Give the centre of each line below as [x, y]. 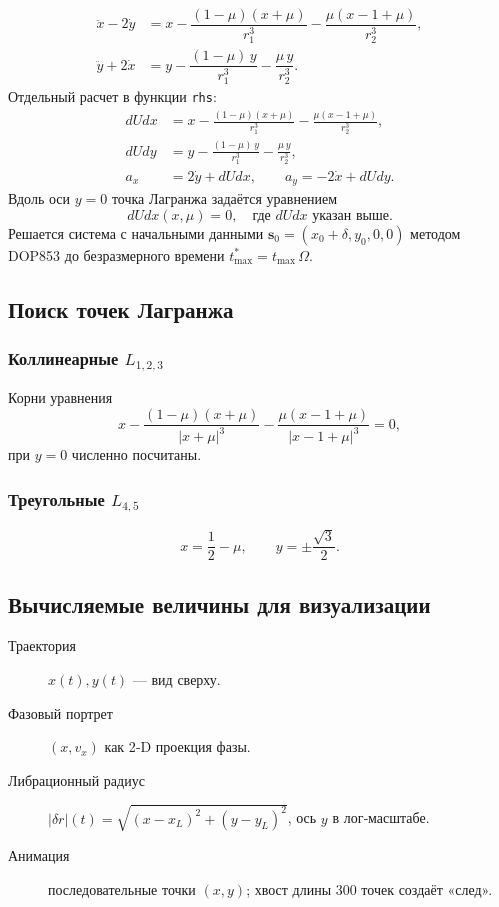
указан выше [350, 215]
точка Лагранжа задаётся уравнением [224, 198]
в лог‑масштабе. [381, 817]
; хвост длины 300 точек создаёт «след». [369, 888]
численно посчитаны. [136, 454]
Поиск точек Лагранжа [121, 308]
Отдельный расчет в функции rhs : [112, 96]
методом [435, 232]
